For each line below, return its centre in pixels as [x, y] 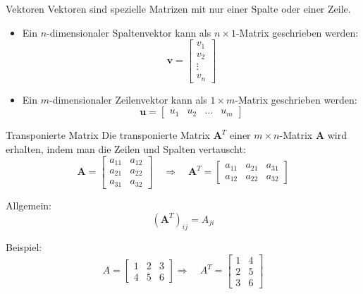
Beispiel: [24, 247]
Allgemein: [29, 205]
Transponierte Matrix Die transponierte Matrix [108, 135]
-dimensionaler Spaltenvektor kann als [129, 32]
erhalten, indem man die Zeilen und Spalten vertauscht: [126, 148]
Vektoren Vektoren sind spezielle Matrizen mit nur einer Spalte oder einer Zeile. [178, 8]
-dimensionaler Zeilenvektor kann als [128, 99]
